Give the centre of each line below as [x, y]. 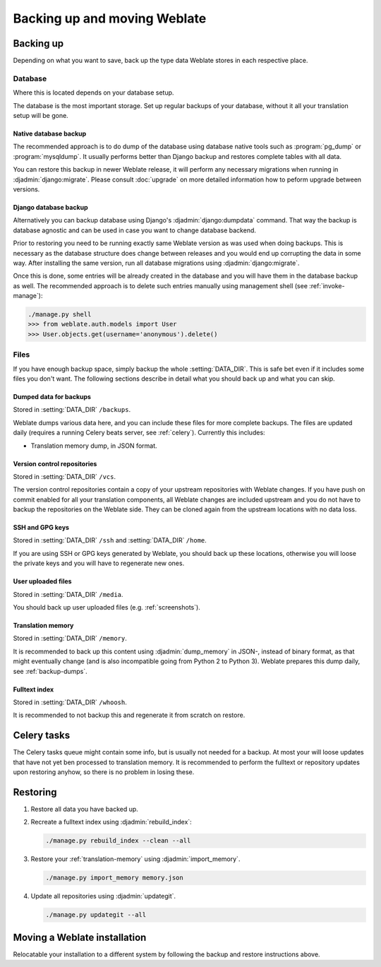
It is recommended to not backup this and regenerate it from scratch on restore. [129, 715]
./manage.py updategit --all [96, 915]
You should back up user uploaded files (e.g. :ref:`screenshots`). [107, 607]
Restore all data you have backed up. [85, 809]
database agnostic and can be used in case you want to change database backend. [135, 230]
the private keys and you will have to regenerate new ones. [99, 563]
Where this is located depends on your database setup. [93, 93]
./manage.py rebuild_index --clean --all [118, 841]
